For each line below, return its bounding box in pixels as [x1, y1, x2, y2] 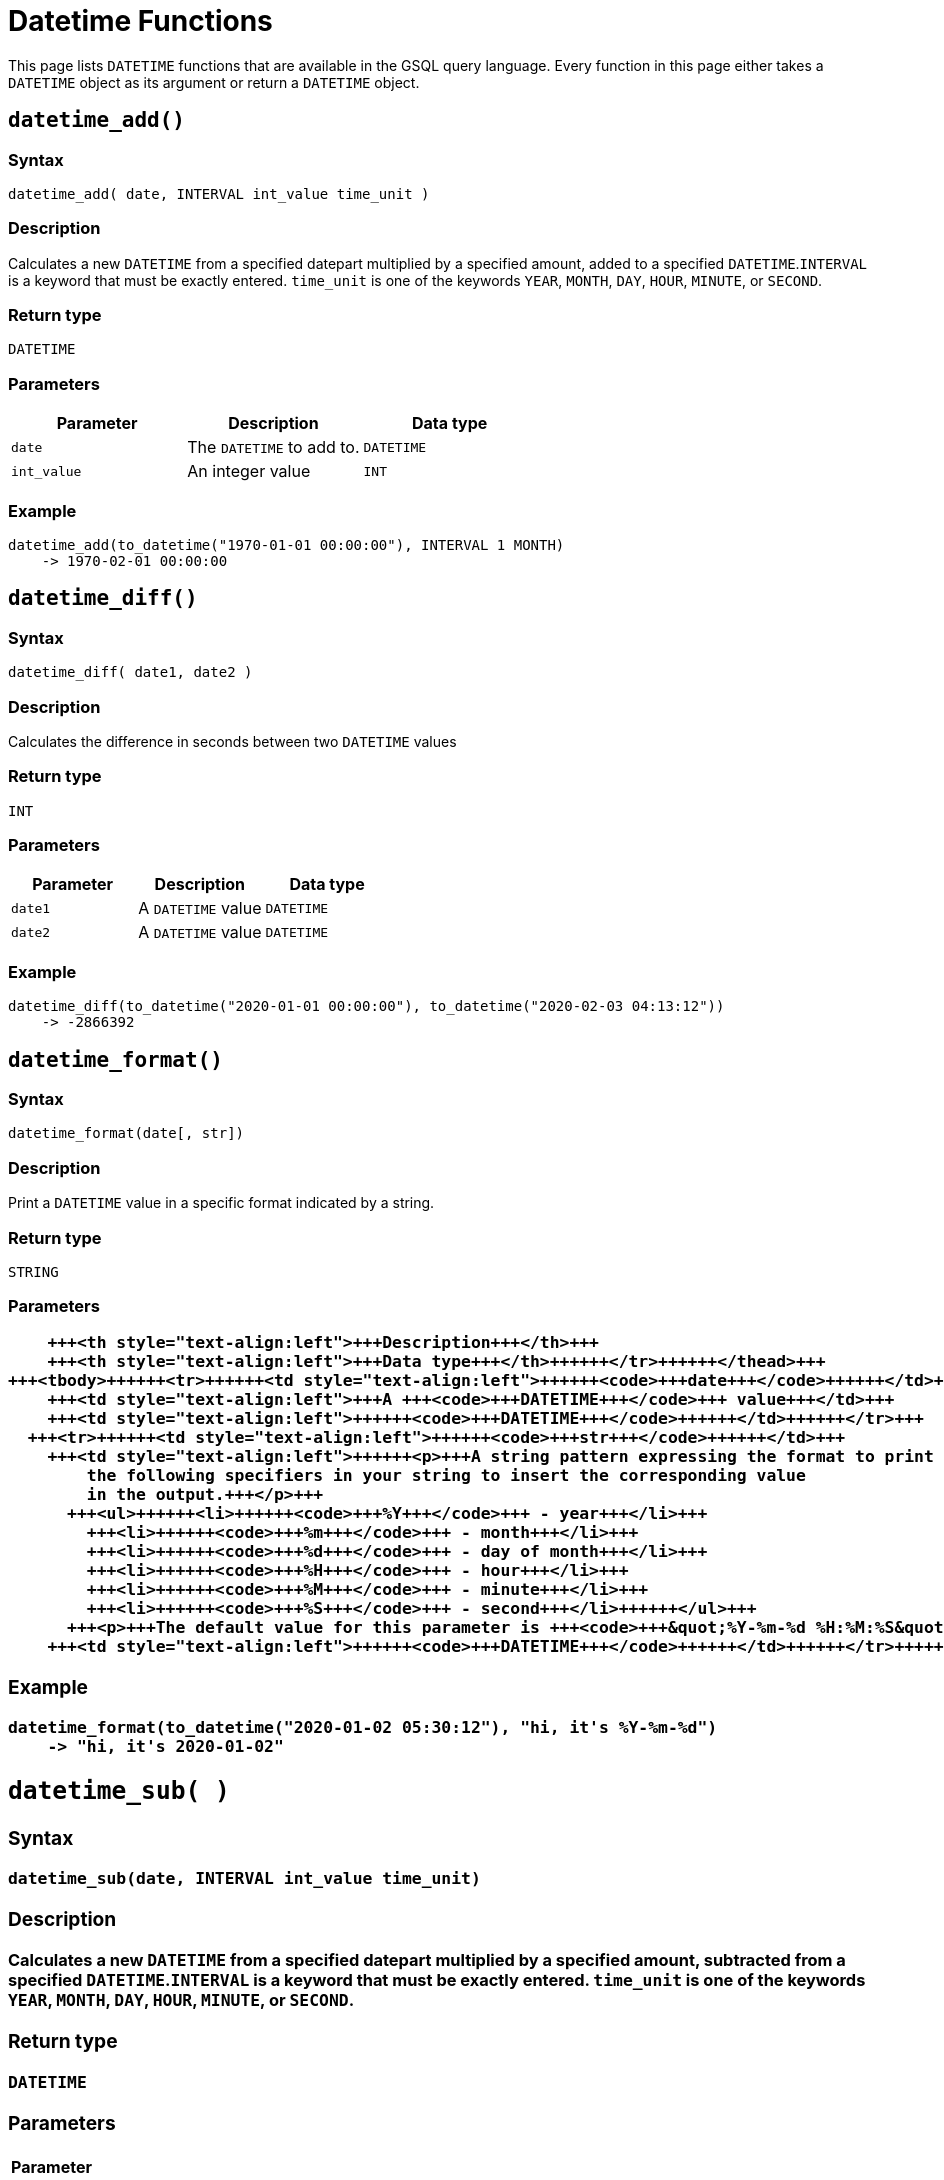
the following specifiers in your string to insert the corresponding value [86, 1465, 806, 1485]
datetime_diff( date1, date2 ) [8, 664, 253, 681]
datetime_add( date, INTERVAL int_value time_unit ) [8, 185, 430, 202]
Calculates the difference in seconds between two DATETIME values [8, 732, 457, 750]
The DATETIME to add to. [187, 437, 360, 458]
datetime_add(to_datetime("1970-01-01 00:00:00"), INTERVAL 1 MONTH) [8, 536, 565, 553]
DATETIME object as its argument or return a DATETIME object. [8, 73, 420, 91]
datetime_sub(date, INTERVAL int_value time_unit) [8, 1868, 481, 1888]
